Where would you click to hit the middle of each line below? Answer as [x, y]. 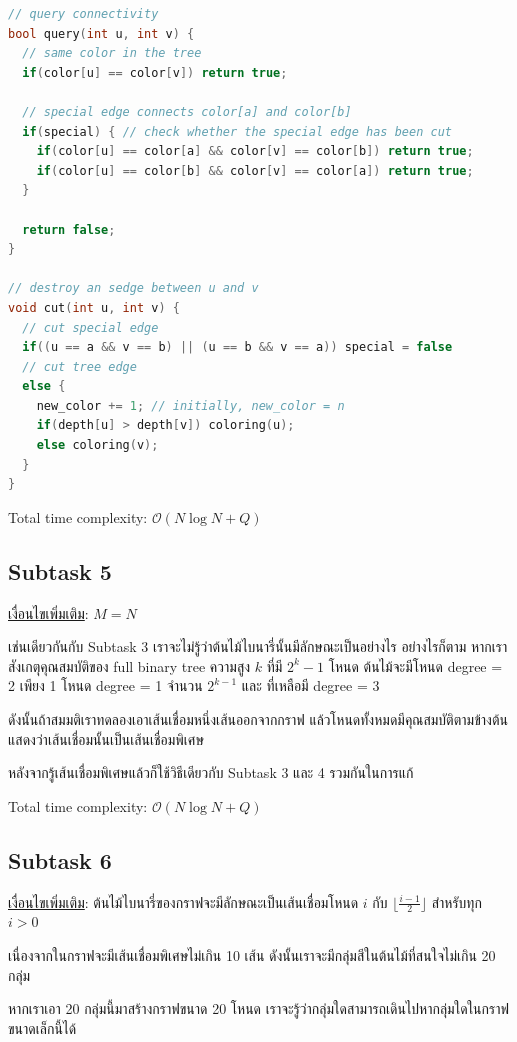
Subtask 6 [60, 859]
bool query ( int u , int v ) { [101, 33]
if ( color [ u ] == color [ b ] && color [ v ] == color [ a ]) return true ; [255, 170]
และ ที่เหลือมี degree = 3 [310, 685]
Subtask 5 [60, 570]
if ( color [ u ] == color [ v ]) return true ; [155, 72]
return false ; [69, 229]
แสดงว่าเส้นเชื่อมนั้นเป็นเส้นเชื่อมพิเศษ [106, 738]
